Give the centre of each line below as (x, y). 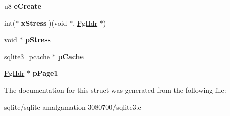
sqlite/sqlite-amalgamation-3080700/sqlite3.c (73, 107)
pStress (38, 40)
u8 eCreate (23, 6)
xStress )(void (44, 23)
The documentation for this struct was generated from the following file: (115, 90)
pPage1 (45, 73)
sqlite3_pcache (27, 56)
